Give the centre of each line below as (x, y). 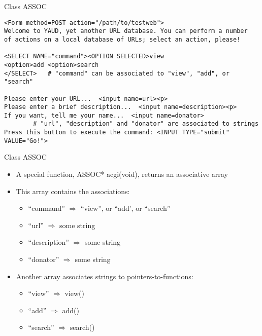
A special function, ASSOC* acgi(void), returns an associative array (122, 174)
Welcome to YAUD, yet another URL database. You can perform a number (126, 31)
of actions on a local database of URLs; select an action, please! (122, 39)
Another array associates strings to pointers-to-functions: (105, 276)
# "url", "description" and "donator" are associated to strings (146, 124)
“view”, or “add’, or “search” (125, 208)
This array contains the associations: (73, 191)
